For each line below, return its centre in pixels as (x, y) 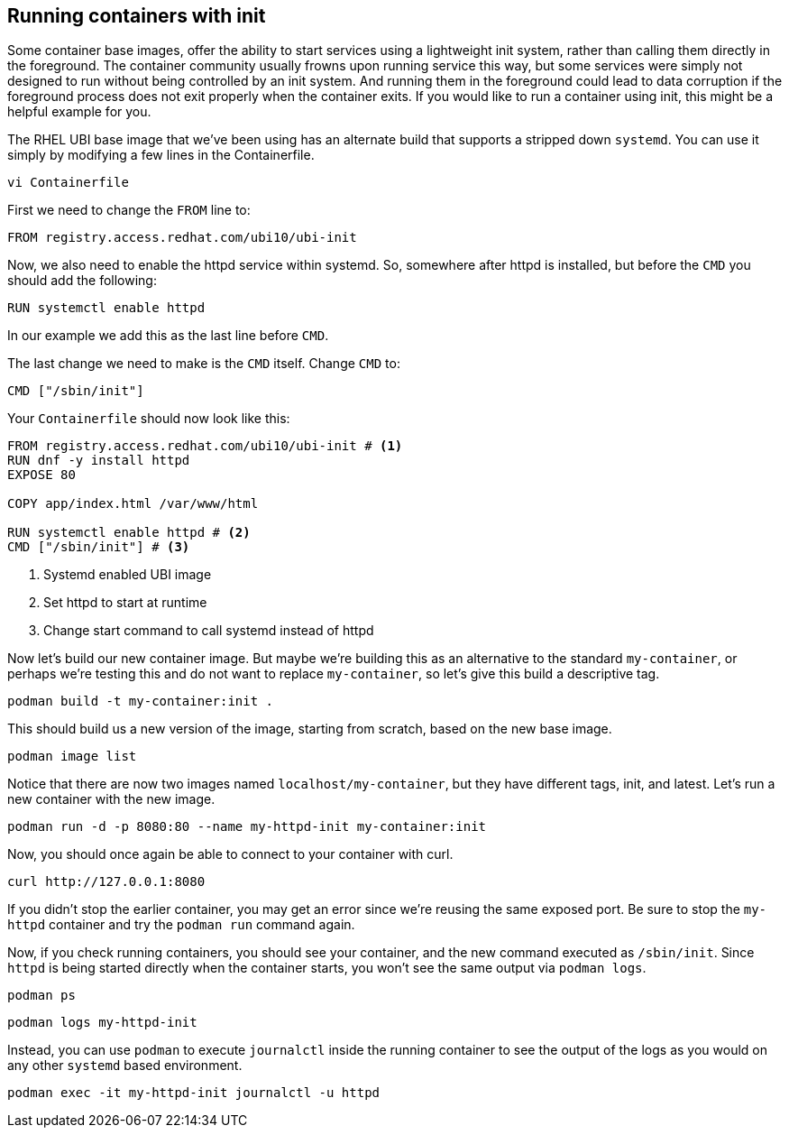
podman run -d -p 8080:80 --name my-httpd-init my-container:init (247, 827)
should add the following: (82, 281)
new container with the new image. (111, 799)
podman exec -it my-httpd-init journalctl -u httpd (194, 1093)
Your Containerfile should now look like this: (149, 419)
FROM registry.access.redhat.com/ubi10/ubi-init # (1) (205, 446)
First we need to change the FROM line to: (129, 210)
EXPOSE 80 (41, 475)
